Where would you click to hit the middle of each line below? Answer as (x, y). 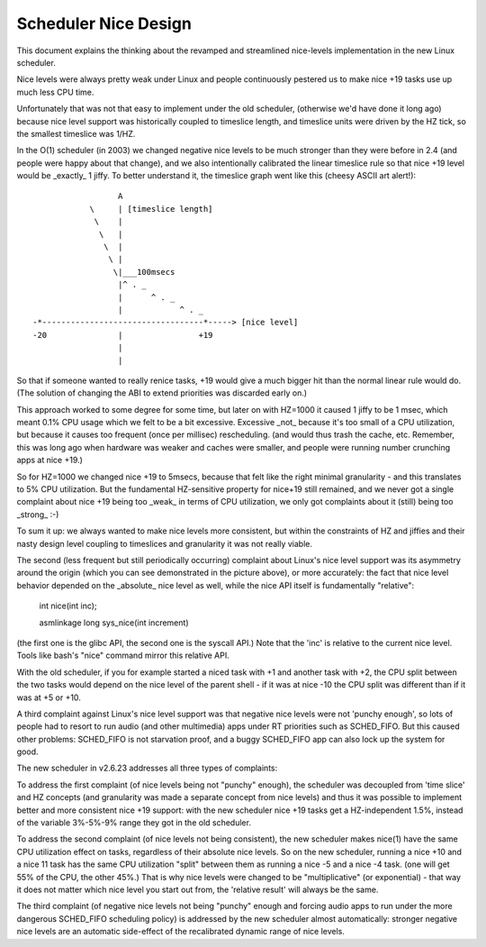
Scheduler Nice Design (104, 23)
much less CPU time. (55, 92)
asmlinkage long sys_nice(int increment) (114, 623)
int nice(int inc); (68, 606)
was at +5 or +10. (49, 697)
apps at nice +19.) (49, 460)
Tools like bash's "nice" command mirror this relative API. (123, 656)
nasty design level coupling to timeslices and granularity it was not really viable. (164, 543)
